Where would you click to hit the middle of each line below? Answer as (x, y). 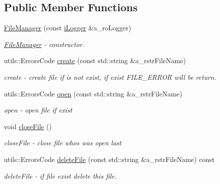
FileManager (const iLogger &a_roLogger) (68, 28)
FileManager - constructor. (44, 44)
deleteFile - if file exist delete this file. (60, 175)
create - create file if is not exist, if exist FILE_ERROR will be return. (110, 77)
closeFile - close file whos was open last (63, 143)
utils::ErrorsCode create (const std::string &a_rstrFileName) (95, 60)
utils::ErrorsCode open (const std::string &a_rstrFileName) (93, 93)
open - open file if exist (38, 110)
